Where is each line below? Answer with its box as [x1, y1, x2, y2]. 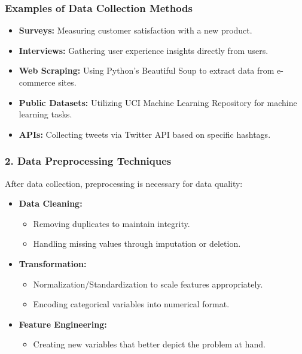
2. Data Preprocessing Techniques [5, 153, 172, 168]
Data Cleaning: [19, 197, 83, 210]
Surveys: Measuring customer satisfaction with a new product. [19, 24, 252, 37]
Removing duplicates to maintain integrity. [33, 217, 190, 229]
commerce [19, 76, 56, 88]
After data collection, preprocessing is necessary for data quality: [5, 177, 243, 189]
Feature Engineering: [19, 317, 107, 330]
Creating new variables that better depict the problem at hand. [33, 338, 266, 350]
